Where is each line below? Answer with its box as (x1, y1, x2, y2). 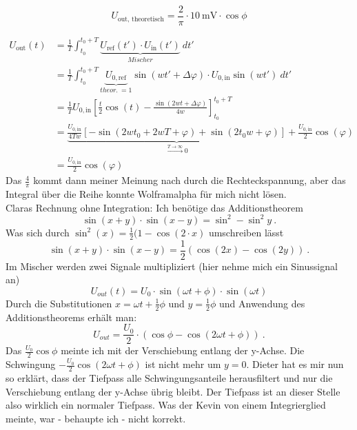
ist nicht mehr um (145, 357, 221, 371)
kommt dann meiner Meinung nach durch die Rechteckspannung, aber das (33, 173, 346, 187)
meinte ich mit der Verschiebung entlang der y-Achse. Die (61, 343, 305, 358)
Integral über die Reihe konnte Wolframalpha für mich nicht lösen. (6, 187, 287, 201)
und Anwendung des (219, 296, 305, 310)
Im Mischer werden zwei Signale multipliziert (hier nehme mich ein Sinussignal (6, 258, 338, 273)
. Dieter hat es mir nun (246, 357, 344, 371)
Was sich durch (6, 225, 70, 239)
